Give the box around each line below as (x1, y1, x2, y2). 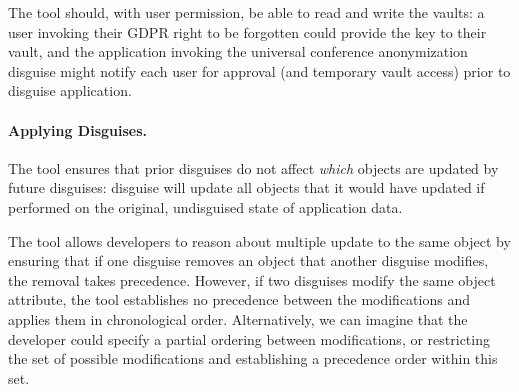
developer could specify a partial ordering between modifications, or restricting (8, 328, 490, 349)
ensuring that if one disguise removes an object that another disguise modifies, (8, 250, 489, 271)
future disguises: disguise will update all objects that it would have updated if (8, 177, 485, 198)
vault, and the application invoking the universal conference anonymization (8, 41, 468, 62)
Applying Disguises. (8, 119, 148, 140)
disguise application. (8, 80, 132, 101)
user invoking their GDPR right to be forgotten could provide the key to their (8, 21, 487, 42)
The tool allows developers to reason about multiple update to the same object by (8, 230, 511, 251)
